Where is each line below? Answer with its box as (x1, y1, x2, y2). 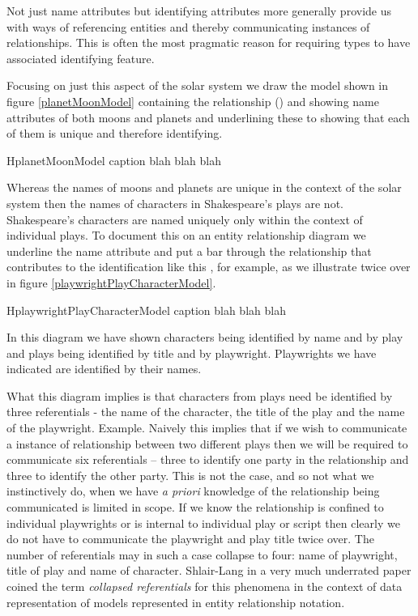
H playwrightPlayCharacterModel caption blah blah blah (6, 301, 286, 318)
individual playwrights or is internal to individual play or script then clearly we (6, 514, 400, 531)
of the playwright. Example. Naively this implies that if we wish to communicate (6, 419, 407, 436)
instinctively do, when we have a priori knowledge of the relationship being (6, 482, 380, 499)
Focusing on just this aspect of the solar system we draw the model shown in (6, 77, 389, 94)
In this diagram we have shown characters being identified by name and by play (6, 329, 403, 346)
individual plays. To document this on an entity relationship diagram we (6, 227, 366, 244)
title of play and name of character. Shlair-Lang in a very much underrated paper (6, 562, 412, 579)
